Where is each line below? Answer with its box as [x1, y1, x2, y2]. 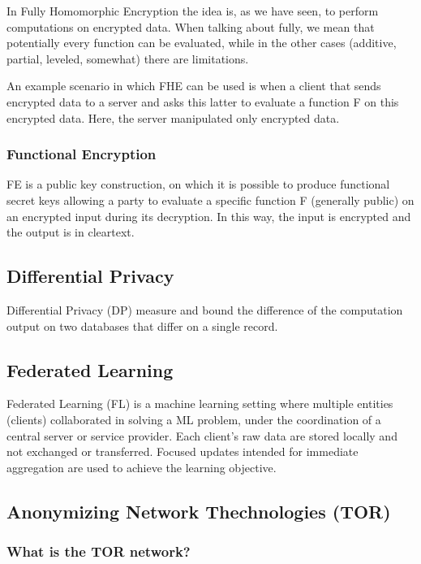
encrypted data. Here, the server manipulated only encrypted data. [6, 109, 340, 126]
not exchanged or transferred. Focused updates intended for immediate [6, 443, 359, 460]
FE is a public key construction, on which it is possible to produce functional [6, 176, 390, 193]
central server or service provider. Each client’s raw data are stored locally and [6, 427, 397, 444]
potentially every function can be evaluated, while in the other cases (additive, [6, 34, 397, 51]
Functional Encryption [6, 144, 157, 164]
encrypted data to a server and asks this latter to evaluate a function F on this [6, 93, 399, 110]
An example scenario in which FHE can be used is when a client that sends [6, 77, 381, 94]
